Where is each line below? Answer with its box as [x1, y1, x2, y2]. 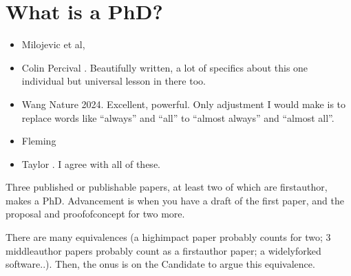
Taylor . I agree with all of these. [21, 156, 160, 171]
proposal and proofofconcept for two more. [6, 206, 185, 221]
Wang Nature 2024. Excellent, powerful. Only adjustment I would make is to [21, 96, 346, 111]
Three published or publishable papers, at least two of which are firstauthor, [6, 180, 328, 194]
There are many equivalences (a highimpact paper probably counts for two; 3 [6, 230, 331, 244]
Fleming [21, 134, 56, 148]
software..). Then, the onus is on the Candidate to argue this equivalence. [6, 257, 315, 271]
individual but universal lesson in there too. [21, 74, 206, 88]
